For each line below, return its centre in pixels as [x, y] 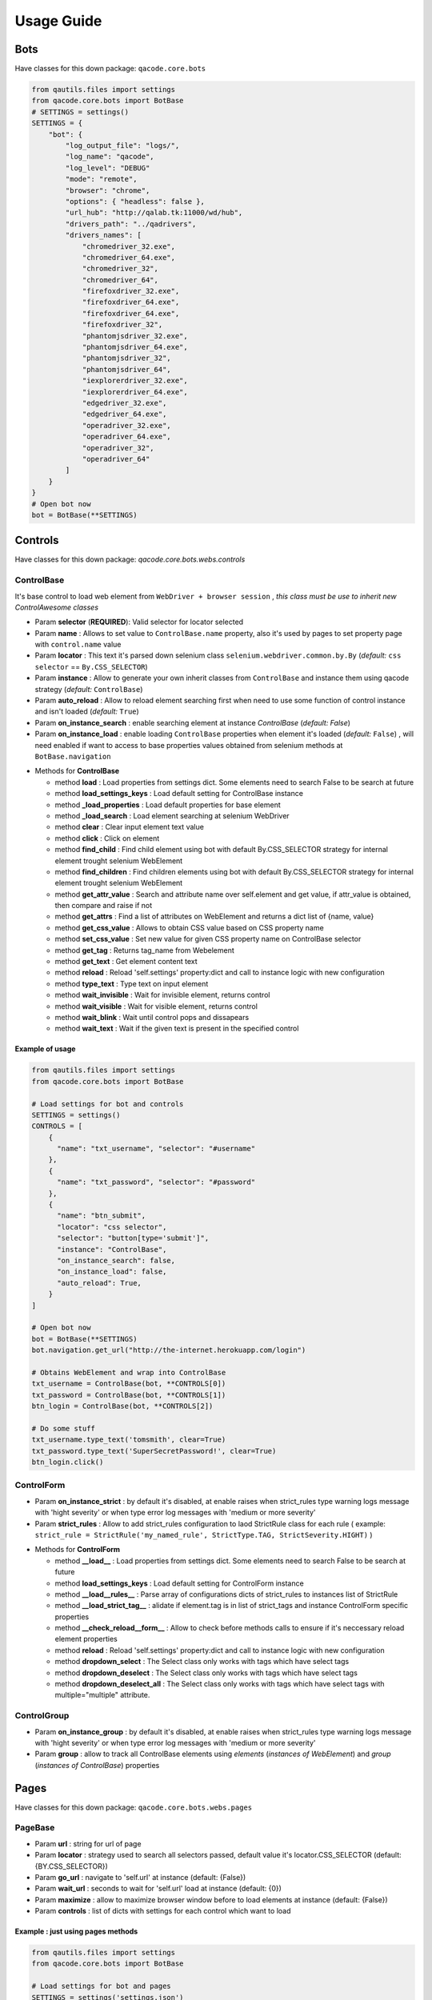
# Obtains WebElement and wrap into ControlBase [129, 1372]
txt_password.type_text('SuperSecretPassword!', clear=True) [154, 1451]
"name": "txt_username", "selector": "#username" [156, 1149]
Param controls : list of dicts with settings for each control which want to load [163, 1911]
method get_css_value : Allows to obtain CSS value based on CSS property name [189, 927]
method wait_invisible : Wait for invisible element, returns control [162, 995]
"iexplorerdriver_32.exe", [135, 381]
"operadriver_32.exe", [126, 425]
